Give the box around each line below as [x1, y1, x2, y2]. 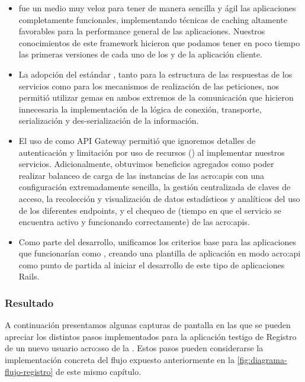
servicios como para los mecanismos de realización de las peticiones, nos [18, 79, 280, 92]
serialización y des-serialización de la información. [18, 114, 199, 127]
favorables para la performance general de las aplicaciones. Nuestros [18, 25, 265, 37]
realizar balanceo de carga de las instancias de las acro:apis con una [18, 169, 265, 181]
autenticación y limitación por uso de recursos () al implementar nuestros [18, 146, 285, 158]
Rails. [18, 270, 40, 283]
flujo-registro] [5, 365, 53, 377]
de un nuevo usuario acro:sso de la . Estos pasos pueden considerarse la [5, 342, 264, 354]
